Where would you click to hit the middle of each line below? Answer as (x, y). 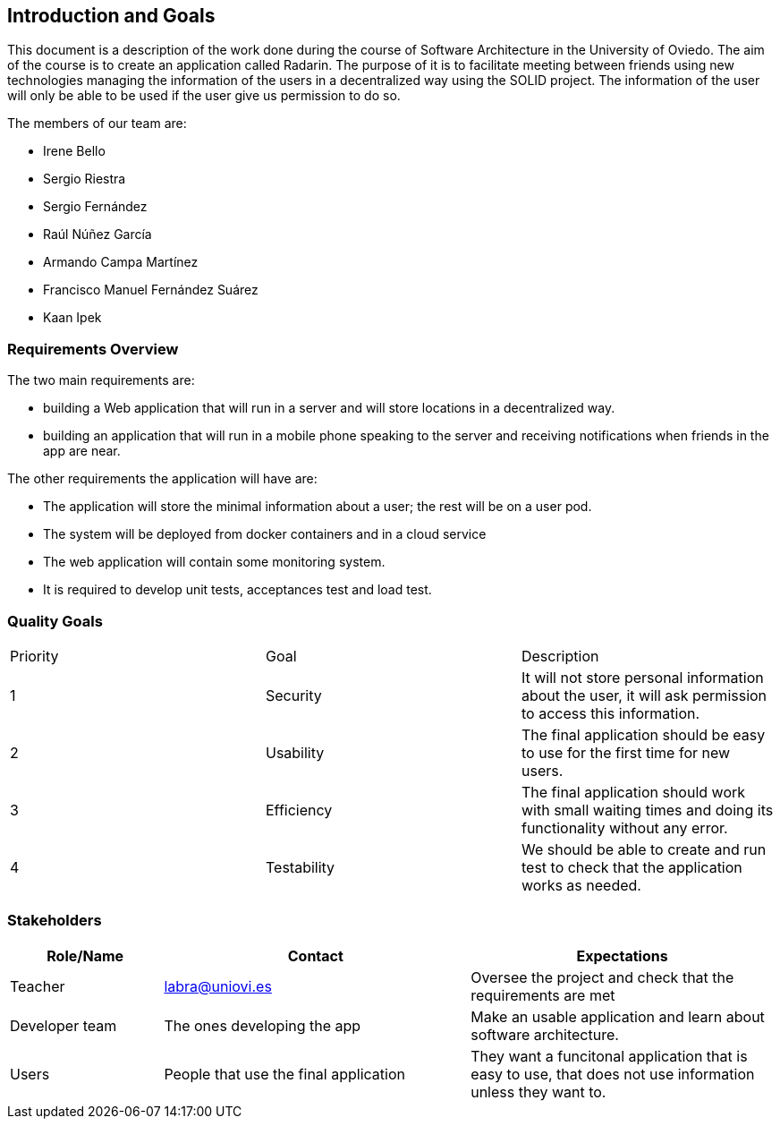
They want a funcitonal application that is (609, 1056)
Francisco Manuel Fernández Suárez (151, 290)
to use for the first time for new (626, 752)
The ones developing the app (263, 1025)
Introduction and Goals (111, 16)
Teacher (38, 986)
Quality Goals (55, 621)
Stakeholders (55, 921)
